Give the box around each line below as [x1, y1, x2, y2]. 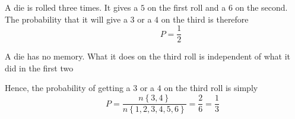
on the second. [235, 1, 288, 13]
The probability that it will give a [5, 12, 128, 25]
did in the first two [5, 61, 74, 74]
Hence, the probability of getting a [5, 82, 131, 94]
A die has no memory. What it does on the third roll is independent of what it [5, 50, 291, 62]
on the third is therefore [161, 12, 249, 25]
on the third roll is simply [164, 82, 258, 94]
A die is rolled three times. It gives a [5, 1, 138, 13]
